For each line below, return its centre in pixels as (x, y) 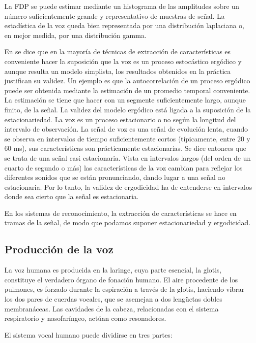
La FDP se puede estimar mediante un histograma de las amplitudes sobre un (122, 6)
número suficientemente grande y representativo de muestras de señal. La (114, 16)
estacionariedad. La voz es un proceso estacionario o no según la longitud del (120, 119)
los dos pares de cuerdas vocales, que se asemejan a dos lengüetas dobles (113, 299)
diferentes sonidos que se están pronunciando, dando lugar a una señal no (115, 177)
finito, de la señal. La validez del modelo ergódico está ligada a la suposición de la (128, 109)
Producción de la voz (59, 249)
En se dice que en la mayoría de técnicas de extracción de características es (117, 51)
